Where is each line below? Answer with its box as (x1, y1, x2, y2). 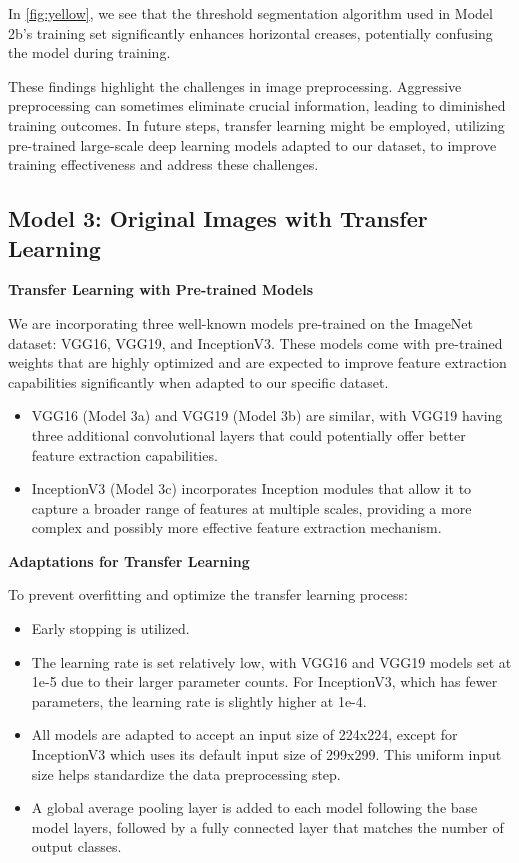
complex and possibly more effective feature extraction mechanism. (31, 517, 442, 538)
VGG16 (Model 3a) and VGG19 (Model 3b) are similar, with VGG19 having (31, 405, 503, 426)
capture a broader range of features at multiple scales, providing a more (31, 497, 472, 518)
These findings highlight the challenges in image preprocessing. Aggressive (8, 75, 462, 96)
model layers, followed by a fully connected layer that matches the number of (31, 816, 504, 837)
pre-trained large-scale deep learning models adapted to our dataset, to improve (8, 134, 497, 155)
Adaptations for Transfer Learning (8, 550, 250, 571)
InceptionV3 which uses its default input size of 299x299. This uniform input (31, 744, 502, 765)
